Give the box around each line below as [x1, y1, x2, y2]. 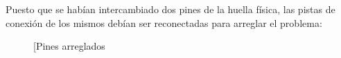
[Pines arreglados [33, 39, 105, 53]
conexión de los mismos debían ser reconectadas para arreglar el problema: [6, 15, 322, 30]
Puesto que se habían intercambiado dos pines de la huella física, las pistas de [6, 2, 335, 16]
